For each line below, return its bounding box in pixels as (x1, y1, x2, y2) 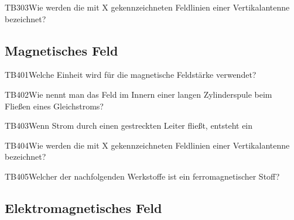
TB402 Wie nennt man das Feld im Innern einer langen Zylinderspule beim (5, 88, 272, 100)
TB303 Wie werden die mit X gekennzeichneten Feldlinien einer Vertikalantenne (5, 1, 290, 13)
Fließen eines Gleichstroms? (5, 99, 104, 112)
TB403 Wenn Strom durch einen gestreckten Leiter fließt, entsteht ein (5, 119, 253, 132)
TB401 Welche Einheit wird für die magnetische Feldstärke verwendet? (5, 68, 257, 81)
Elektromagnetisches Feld (5, 198, 162, 216)
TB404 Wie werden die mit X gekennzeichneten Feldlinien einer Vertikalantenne (5, 139, 290, 151)
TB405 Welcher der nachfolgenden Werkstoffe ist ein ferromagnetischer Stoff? (5, 170, 280, 182)
